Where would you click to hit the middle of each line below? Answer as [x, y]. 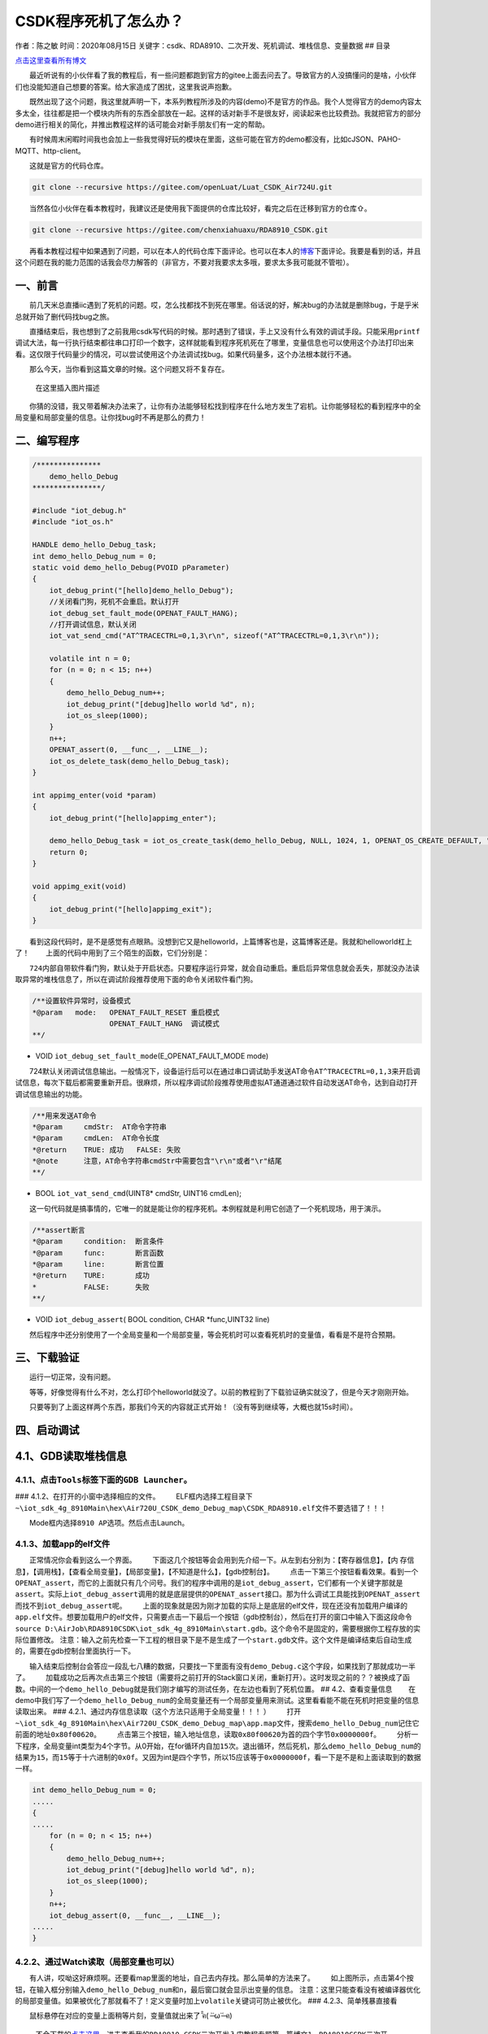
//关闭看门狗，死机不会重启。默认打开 [114, 602]
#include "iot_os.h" [73, 522]
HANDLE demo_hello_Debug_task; [95, 545]
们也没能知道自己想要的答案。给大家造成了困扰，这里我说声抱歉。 [125, 86]
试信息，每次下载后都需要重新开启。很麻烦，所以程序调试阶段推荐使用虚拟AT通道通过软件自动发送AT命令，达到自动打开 [216, 1083]
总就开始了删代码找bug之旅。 [64, 316]
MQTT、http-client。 [50, 151]
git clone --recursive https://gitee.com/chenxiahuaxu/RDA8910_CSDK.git [180, 230]
